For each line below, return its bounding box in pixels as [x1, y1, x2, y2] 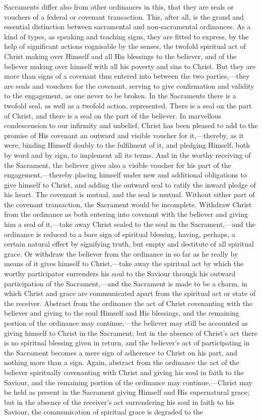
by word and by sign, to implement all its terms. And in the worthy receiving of [4, 149, 251, 160]
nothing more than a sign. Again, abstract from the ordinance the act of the [4, 357, 239, 368]
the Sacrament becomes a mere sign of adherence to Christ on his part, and [4, 347, 237, 357]
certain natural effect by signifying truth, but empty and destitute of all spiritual [4, 238, 254, 249]
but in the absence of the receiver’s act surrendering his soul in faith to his [4, 396, 235, 407]
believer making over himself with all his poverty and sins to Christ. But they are [4, 61, 256, 71]
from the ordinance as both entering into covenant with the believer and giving [4, 209, 248, 219]
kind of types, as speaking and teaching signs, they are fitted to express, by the [4, 31, 249, 41]
